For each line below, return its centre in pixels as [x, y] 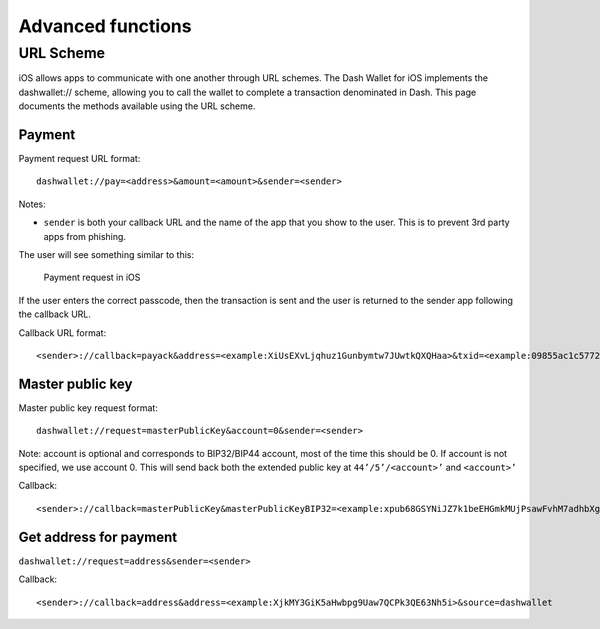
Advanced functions [105, 26]
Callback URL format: [62, 332]
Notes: [32, 204]
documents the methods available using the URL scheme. [137, 106]
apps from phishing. [85, 236]
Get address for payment [98, 536]
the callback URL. [55, 314]
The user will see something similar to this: [106, 255]
